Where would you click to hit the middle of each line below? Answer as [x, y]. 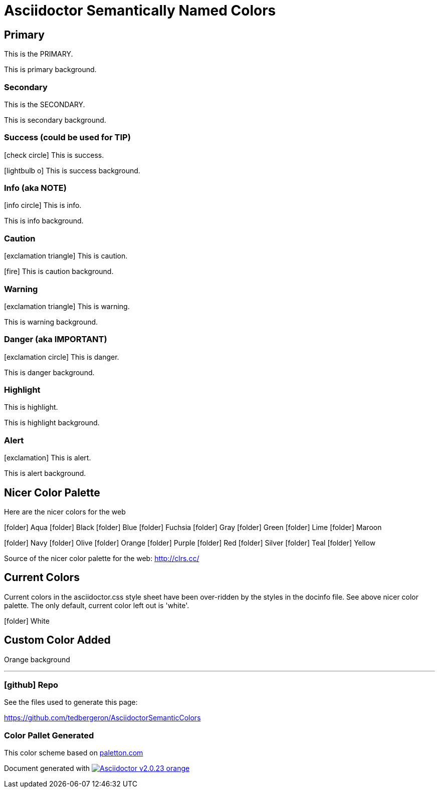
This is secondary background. [55, 120]
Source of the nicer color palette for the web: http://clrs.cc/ [102, 559]
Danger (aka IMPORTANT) [56, 339]
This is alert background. [45, 473]
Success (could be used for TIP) [67, 138]
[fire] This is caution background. [59, 272]
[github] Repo [31, 685]
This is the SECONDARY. [45, 104]
